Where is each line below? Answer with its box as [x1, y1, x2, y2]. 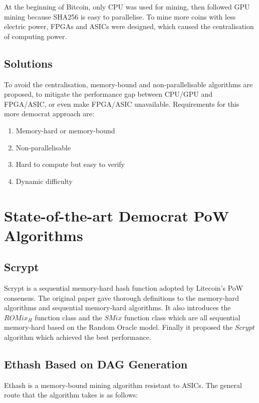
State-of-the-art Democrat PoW [4, 205, 229, 226]
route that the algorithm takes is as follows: [4, 389, 138, 400]
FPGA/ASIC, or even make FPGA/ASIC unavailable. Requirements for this [4, 98, 239, 109]
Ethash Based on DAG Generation [4, 356, 188, 372]
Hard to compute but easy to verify [16, 159, 125, 169]
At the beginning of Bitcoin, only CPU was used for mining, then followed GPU [4, 2, 250, 12]
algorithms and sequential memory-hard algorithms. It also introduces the [4, 302, 231, 313]
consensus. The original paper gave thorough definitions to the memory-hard [4, 292, 239, 303]
